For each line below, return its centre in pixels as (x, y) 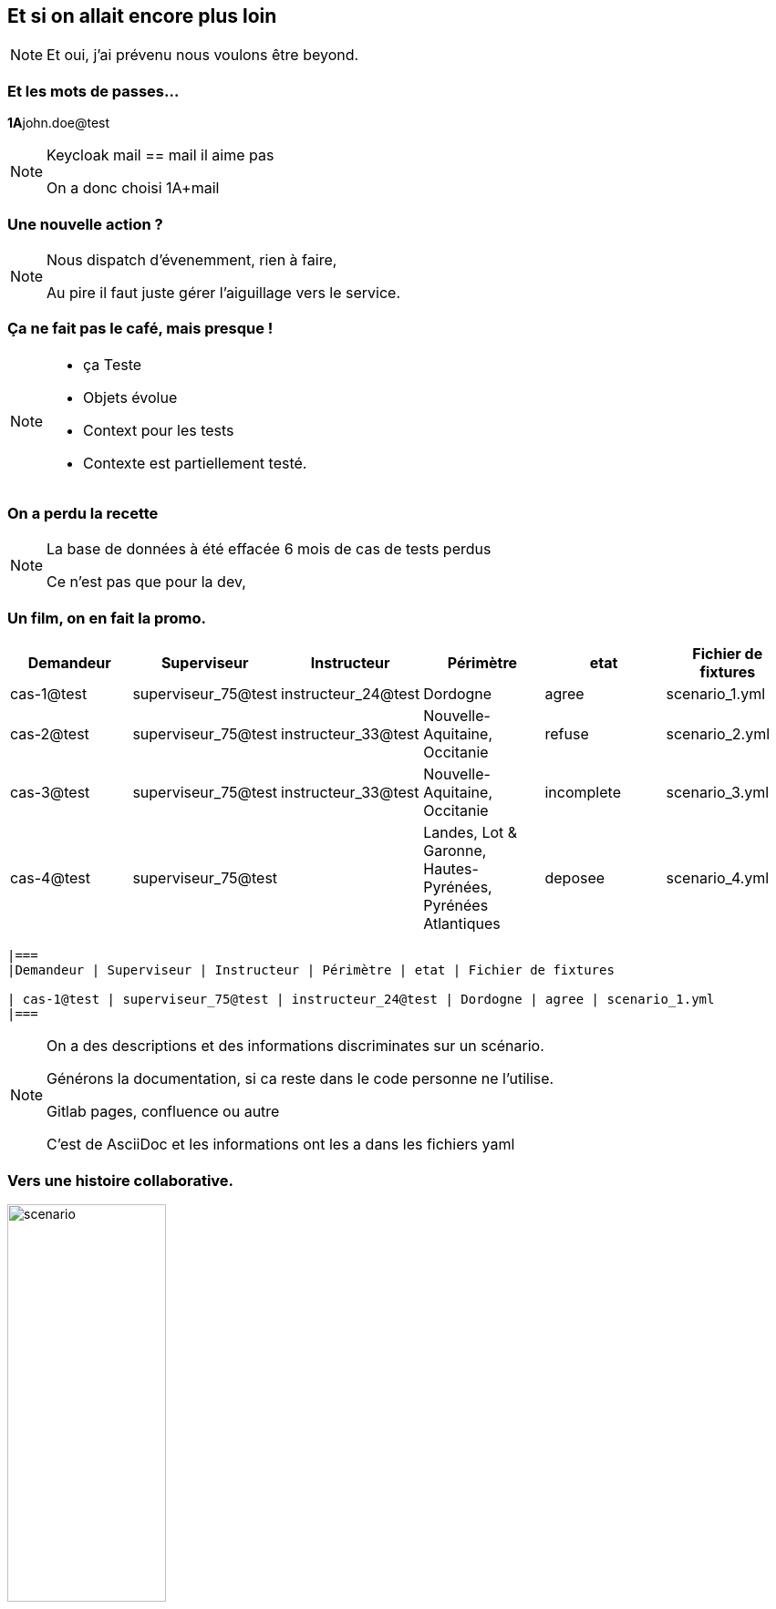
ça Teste (113, 364)
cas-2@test (50, 734)
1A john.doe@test (59, 123)
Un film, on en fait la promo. (107, 618)
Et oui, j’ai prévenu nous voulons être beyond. (203, 55)
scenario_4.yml (718, 878)
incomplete (583, 793)
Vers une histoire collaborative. (121, 1180)
